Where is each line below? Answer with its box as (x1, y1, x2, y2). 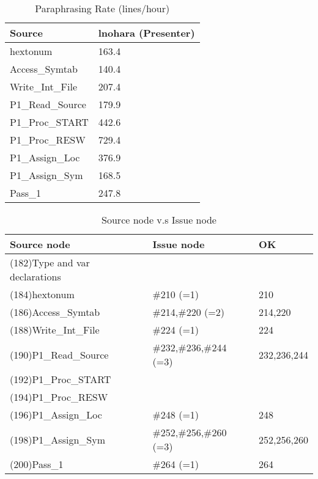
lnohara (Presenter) (98, 26, 195, 40)
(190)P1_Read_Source (10, 347, 109, 362)
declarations (10, 269, 61, 283)
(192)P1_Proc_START (10, 372, 111, 386)
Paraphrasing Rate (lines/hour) (35, 1, 170, 15)
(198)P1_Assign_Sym (10, 432, 105, 447)
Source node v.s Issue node (102, 213, 216, 227)
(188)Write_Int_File (10, 323, 100, 337)
